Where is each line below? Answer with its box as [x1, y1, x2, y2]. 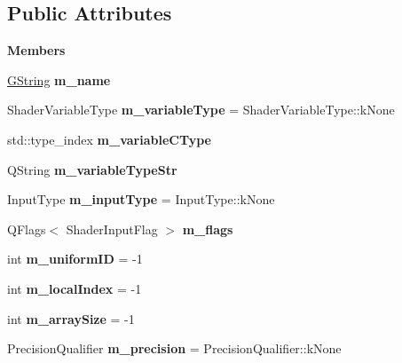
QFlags [7, 219, 46, 238]
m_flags [182, 219, 233, 238]
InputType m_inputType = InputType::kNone [7, 190, 275, 209]
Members [7, 41, 66, 59]
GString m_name [7, 70, 111, 89]
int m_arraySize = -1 [7, 309, 135, 327]
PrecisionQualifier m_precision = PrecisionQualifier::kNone [7, 339, 342, 358]
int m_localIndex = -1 [7, 279, 142, 297]
